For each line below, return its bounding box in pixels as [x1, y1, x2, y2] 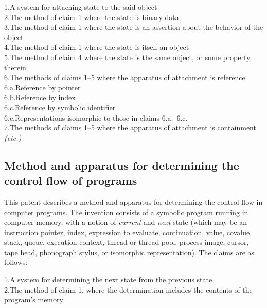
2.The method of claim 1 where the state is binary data [4, 11, 179, 22]
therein [4, 62, 26, 72]
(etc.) [4, 132, 22, 143]
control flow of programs [4, 172, 137, 188]
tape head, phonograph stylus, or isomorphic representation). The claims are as [4, 246, 255, 257]
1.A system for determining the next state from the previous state [4, 274, 212, 285]
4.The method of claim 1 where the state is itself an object [4, 42, 189, 52]
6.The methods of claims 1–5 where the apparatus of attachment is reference [4, 72, 245, 83]
